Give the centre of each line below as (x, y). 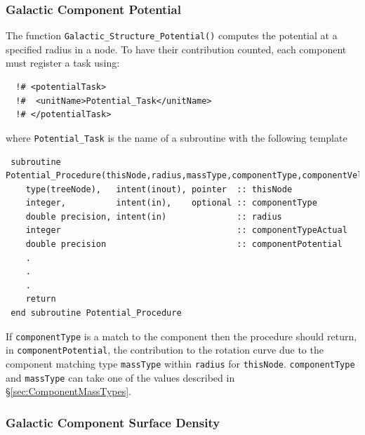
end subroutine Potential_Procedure (96, 313)
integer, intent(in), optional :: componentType (171, 203)
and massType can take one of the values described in (120, 377)
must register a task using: (63, 63)
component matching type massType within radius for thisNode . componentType (180, 363)
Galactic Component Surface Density (113, 422)
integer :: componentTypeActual (186, 230)
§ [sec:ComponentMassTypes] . (68, 391)
